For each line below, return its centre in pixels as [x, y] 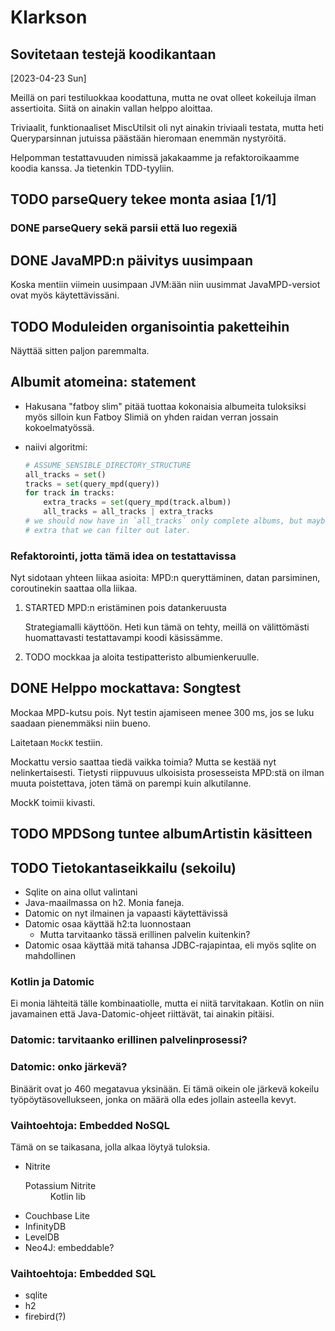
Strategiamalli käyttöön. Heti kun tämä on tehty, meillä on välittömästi [167, 627]
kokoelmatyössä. [59, 427]
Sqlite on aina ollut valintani [81, 892]
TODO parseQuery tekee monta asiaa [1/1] [143, 199]
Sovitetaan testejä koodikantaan [113, 54]
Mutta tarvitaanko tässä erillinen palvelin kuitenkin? [145, 935]
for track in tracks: [70, 493]
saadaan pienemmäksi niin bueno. [80, 723]
